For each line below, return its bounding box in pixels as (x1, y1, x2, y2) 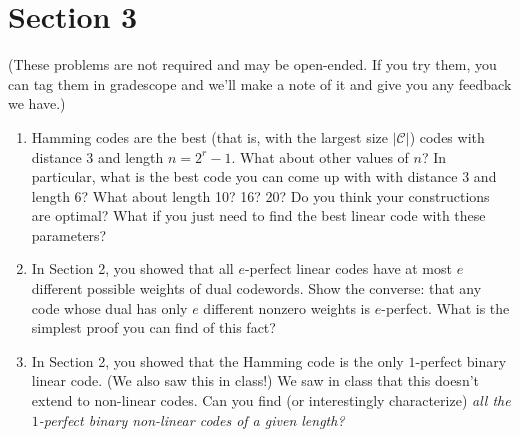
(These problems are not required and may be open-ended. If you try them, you (8, 54, 497, 75)
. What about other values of (231, 146, 409, 167)
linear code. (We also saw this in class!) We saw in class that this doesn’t (31, 370, 479, 391)
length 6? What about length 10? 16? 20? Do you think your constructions (31, 185, 490, 206)
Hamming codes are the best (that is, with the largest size (31, 126, 389, 147)
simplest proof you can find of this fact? (31, 317, 276, 338)
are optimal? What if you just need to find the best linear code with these (31, 205, 486, 226)
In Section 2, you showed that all (31, 258, 234, 279)
